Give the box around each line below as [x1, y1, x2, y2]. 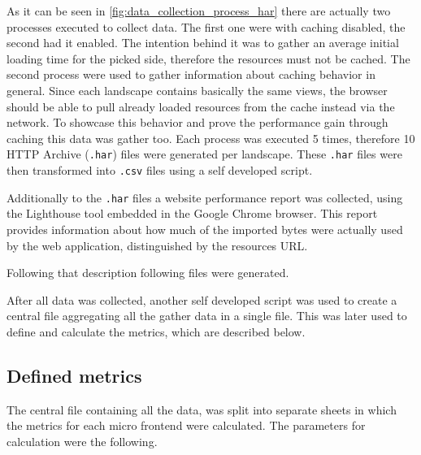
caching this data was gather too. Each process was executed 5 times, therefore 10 [7, 129, 415, 146]
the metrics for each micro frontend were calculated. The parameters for [7, 417, 366, 434]
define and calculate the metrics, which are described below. [7, 323, 306, 340]
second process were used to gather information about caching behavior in [7, 66, 375, 83]
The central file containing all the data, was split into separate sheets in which [7, 401, 397, 418]
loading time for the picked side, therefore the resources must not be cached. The [7, 50, 410, 67]
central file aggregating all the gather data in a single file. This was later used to [7, 307, 407, 324]
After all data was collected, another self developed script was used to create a [7, 291, 397, 308]
